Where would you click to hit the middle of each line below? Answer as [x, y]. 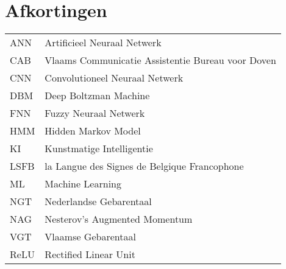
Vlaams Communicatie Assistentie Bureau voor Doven [160, 60]
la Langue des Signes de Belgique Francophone [144, 166]
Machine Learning [83, 184]
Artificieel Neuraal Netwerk [103, 43]
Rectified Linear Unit [90, 254]
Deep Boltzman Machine [97, 96]
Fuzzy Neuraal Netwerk [95, 113]
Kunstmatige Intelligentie [99, 148]
